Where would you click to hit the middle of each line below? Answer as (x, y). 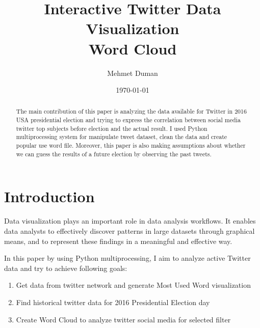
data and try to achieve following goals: (66, 268)
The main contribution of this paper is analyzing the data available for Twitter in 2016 (131, 111)
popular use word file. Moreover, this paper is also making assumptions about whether (131, 145)
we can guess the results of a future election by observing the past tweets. (114, 154)
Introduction (49, 196)
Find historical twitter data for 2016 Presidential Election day (113, 302)
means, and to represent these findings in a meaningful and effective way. (118, 241)
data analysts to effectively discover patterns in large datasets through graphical (129, 230)
